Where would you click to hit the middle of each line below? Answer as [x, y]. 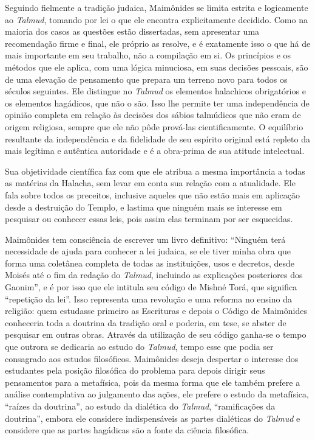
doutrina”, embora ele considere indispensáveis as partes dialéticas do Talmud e [153, 418]
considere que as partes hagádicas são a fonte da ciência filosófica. [127, 430]
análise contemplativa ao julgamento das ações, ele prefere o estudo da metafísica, [157, 394]
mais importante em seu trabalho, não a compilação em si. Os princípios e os [148, 55]
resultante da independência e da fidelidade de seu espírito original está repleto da [157, 138]
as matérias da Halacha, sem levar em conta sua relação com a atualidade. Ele [150, 183]
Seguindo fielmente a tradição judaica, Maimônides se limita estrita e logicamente [157, 7]
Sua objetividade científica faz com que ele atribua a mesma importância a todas [155, 171]
